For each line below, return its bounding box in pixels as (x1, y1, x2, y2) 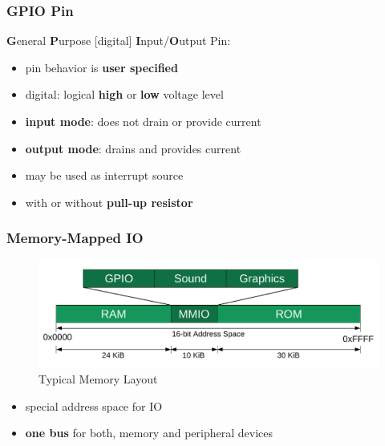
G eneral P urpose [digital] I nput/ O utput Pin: (6, 32, 231, 49)
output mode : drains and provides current (25, 140, 241, 156)
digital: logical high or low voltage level (25, 86, 224, 103)
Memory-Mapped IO (6, 228, 144, 248)
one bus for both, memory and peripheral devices (25, 424, 273, 441)
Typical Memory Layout (38, 370, 158, 387)
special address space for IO (25, 397, 163, 414)
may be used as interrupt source (25, 167, 184, 184)
